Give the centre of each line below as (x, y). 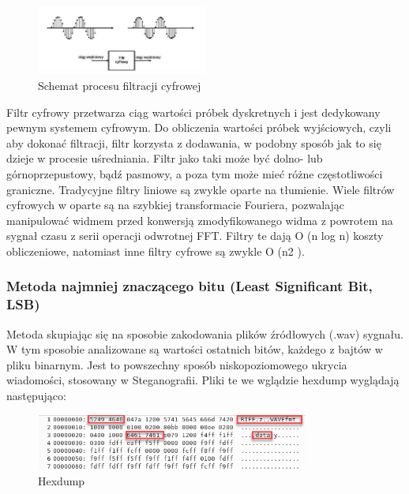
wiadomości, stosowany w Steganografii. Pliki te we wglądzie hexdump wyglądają (203, 380)
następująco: (36, 396)
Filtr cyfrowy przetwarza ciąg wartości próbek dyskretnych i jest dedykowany (193, 112)
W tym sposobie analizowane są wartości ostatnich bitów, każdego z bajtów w (195, 349)
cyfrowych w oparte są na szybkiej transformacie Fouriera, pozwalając (176, 205)
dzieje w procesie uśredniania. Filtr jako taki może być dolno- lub (165, 158)
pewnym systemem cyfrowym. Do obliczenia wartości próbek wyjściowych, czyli (199, 127)
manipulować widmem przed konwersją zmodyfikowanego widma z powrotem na (200, 220)
